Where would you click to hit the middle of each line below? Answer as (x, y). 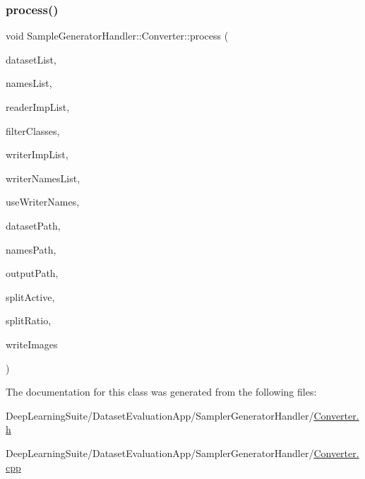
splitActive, (30, 296)
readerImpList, (38, 107)
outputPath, (32, 273)
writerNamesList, (43, 178)
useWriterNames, (43, 202)
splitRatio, (29, 320)
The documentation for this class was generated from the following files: (161, 392)
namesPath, (31, 249)
